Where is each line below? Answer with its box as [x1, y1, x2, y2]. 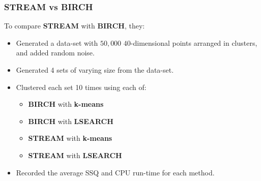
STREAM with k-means [28, 133, 112, 143]
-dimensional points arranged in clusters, [130, 37, 257, 48]
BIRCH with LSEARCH [28, 115, 113, 126]
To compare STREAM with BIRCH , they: [4, 20, 145, 31]
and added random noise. [16, 47, 95, 58]
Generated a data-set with [16, 37, 98, 48]
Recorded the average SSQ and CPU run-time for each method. [16, 167, 215, 177]
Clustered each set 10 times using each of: [16, 81, 147, 92]
